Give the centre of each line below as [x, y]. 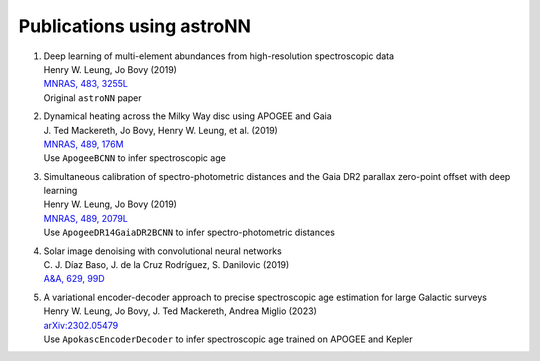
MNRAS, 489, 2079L [86, 218]
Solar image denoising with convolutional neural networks [162, 251]
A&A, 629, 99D [74, 279]
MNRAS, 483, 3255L [86, 84]
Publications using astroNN [135, 26]
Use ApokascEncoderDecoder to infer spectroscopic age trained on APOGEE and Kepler [228, 339]
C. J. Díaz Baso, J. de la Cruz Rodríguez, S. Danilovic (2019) [166, 265]
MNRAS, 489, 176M [83, 144]
